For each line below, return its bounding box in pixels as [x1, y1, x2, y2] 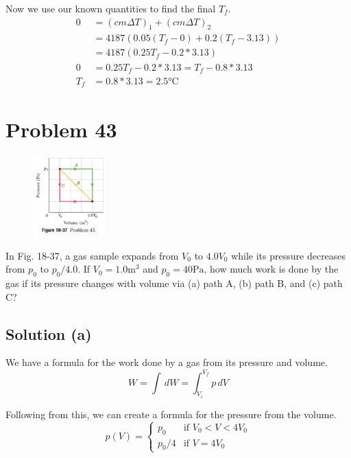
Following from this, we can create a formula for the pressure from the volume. [5, 407, 337, 421]
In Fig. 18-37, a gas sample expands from [5, 248, 179, 262]
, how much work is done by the [204, 262, 339, 276]
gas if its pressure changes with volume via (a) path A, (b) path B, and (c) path [5, 276, 343, 290]
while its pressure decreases [231, 248, 346, 262]
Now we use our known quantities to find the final [5, 1, 216, 15]
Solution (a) [5, 323, 92, 344]
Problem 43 [5, 115, 117, 143]
